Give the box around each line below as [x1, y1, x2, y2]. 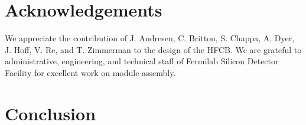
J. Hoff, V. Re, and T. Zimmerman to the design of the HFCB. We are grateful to [5, 43, 302, 55]
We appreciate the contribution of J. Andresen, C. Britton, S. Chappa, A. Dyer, [5, 32, 295, 44]
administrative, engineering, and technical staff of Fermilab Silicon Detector [5, 55, 279, 67]
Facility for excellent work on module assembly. [5, 66, 176, 78]
